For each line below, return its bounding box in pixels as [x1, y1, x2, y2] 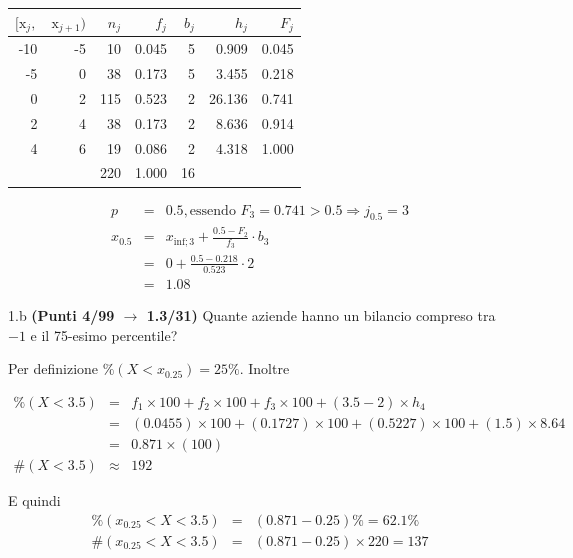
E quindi [8, 490, 61, 511]
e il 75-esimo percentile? [30, 324, 178, 345]
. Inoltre [239, 358, 290, 379]
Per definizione [8, 358, 99, 379]
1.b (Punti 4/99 [8, 305, 115, 326]
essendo [189, 203, 236, 218]
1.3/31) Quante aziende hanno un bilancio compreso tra [146, 305, 496, 326]
